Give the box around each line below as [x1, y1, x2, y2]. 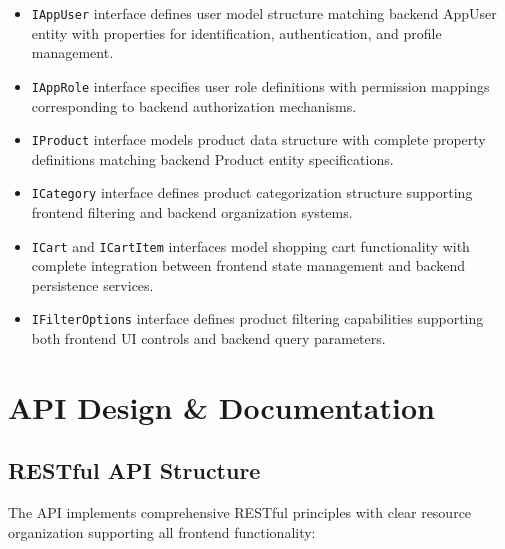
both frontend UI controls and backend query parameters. [31, 328, 386, 349]
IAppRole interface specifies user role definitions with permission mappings [31, 75, 490, 96]
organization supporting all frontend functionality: [8, 521, 316, 542]
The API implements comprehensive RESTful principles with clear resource [8, 502, 472, 523]
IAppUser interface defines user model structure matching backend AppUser [31, 3, 497, 23]
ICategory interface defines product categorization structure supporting [31, 182, 473, 203]
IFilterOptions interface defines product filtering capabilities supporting [31, 308, 484, 329]
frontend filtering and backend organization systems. [31, 202, 353, 222]
